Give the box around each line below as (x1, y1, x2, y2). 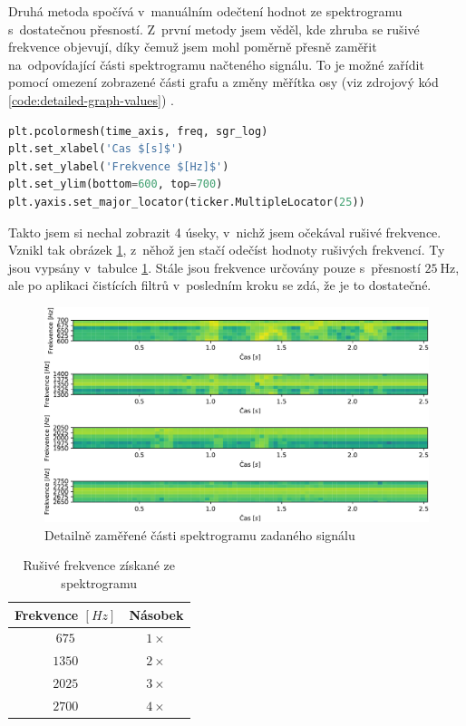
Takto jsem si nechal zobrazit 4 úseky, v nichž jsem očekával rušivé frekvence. (8, 222, 442, 241)
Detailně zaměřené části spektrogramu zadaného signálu (44, 525, 355, 544)
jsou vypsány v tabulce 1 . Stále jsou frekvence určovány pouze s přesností (8, 257, 421, 276)
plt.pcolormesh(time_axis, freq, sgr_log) (8, 124, 268, 138)
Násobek (129, 605, 184, 624)
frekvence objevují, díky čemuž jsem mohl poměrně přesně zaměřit (8, 37, 377, 56)
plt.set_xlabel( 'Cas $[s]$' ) (8, 142, 184, 156)
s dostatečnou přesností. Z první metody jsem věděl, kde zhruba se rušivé (8, 19, 420, 38)
